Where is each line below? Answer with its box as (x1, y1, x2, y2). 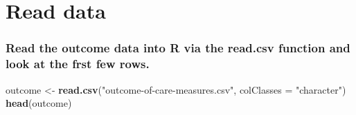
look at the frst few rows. (6, 55, 150, 72)
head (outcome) (6, 96, 72, 110)
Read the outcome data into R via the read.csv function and (6, 39, 350, 56)
